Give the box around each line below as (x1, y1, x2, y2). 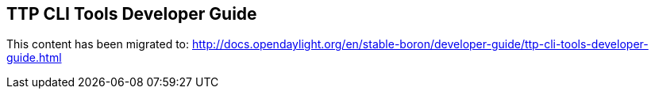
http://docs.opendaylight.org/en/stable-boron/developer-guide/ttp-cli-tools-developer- (191, 37, 649, 51)
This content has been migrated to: (6, 37, 190, 51)
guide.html (6, 51, 62, 65)
